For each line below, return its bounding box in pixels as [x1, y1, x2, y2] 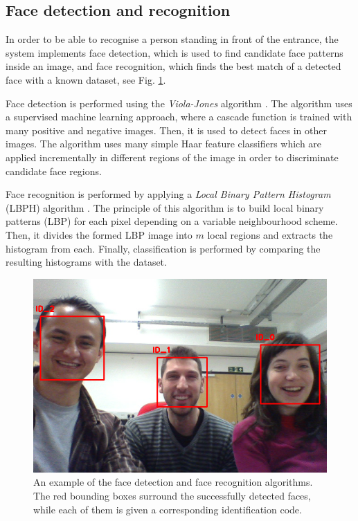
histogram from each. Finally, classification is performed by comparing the [6, 241, 321, 255]
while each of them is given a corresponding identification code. [33, 502, 302, 516]
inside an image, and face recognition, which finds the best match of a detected [6, 59, 341, 73]
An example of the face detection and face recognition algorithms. [33, 475, 313, 489]
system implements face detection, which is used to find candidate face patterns [6, 45, 343, 60]
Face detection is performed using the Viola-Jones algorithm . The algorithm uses [6, 95, 352, 110]
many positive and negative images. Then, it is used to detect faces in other [6, 122, 327, 137]
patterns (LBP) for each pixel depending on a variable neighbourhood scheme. [6, 214, 338, 228]
